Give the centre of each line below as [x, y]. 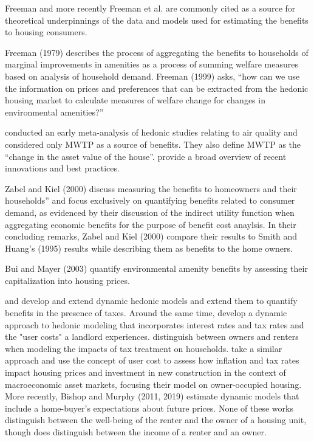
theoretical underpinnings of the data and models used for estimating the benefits [157, 20]
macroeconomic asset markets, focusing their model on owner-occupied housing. [153, 384]
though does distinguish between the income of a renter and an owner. [136, 432]
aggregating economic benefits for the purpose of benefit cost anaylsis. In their [151, 224]
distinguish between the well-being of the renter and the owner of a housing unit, [156, 420]
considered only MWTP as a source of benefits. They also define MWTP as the [153, 144]
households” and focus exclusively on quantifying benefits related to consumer [150, 200]
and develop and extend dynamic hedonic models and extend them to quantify [151, 301]
